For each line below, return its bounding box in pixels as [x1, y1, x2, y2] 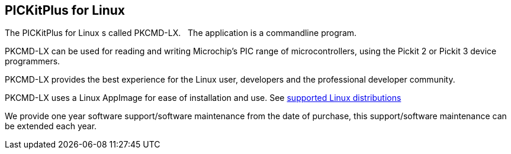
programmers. [5, 56, 60, 67]
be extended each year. [5, 121, 97, 132]
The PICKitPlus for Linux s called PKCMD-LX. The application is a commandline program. [5, 28, 357, 38]
